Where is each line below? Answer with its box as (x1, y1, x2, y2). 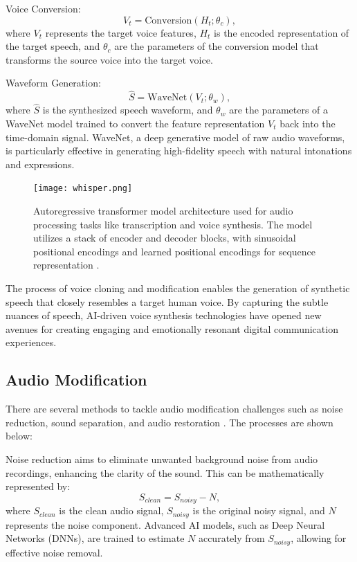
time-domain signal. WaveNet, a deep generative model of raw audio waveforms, (6, 129, 345, 144)
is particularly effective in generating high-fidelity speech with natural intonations (6, 143, 352, 158)
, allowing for (291, 531, 347, 545)
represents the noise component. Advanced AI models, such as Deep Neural (6, 517, 325, 532)
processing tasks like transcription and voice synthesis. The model (33, 217, 313, 231)
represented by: (6, 479, 71, 493)
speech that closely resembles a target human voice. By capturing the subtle (6, 294, 329, 309)
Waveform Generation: (6, 75, 101, 90)
